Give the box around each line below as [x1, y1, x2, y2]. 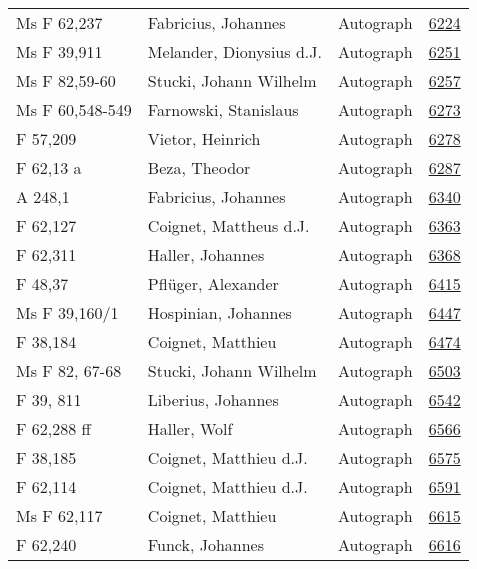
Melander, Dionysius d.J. [147, 40, 322, 63]
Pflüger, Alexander [147, 272, 279, 295]
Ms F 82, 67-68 [16, 359, 122, 382]
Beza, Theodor [147, 156, 251, 179]
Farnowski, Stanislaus [147, 98, 299, 121]
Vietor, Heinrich [147, 127, 261, 150]
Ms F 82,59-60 [16, 69, 116, 92]
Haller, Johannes [147, 243, 265, 266]
